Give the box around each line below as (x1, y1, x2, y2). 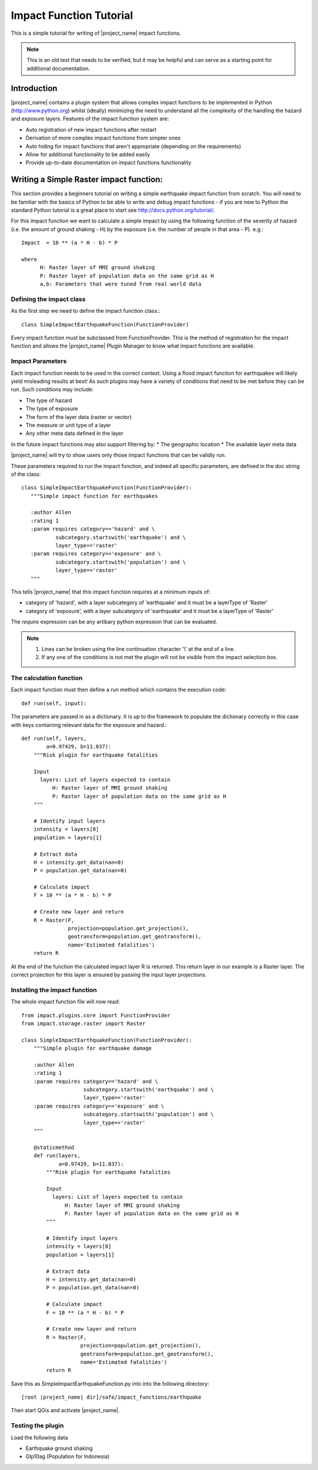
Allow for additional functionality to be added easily (25, 150, 150, 158)
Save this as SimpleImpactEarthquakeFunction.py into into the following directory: (11, 1380, 209, 1387)
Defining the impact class (11, 295, 86, 303)
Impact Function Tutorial (11, 9, 134, 22)
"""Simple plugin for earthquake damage (33, 1045, 153, 1052)
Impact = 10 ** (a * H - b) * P (21, 240, 118, 246)
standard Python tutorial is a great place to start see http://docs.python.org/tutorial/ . (11, 207, 215, 214)
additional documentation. (26, 65, 91, 72)
